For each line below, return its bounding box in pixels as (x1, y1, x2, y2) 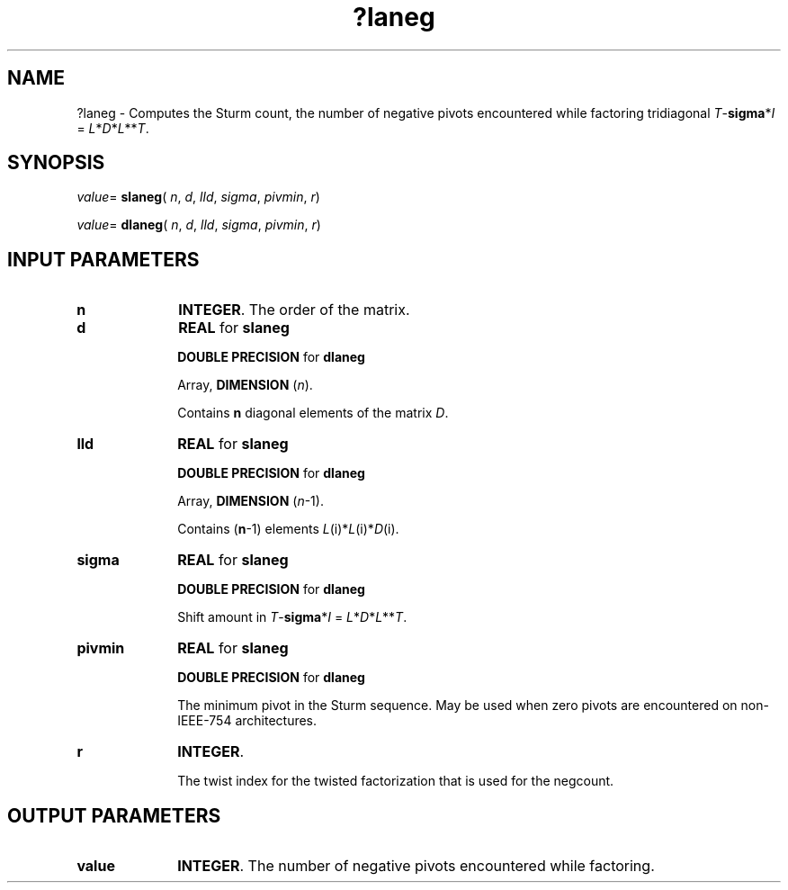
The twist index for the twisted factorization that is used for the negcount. (177, 773, 614, 789)
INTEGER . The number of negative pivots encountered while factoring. (177, 857, 655, 876)
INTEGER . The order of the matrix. (178, 301, 410, 319)
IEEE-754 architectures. (177, 713, 318, 729)
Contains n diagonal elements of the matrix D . (177, 405, 449, 421)
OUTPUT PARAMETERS (7, 804, 221, 827)
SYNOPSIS (7, 151, 105, 175)
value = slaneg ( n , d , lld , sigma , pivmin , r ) (76, 189, 320, 205)
